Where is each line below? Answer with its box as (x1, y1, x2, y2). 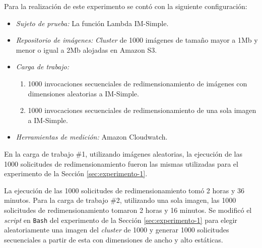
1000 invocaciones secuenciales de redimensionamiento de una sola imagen (28, 105, 256, 115)
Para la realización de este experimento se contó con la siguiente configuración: (4, 1, 247, 11)
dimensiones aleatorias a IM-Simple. (28, 88, 139, 98)
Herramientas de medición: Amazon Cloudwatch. (16, 132, 168, 142)
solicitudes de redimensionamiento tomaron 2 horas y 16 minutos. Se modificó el (4, 204, 252, 215)
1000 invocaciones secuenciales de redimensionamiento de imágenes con (28, 78, 247, 88)
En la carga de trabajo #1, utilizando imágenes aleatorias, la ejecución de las (4, 148, 243, 159)
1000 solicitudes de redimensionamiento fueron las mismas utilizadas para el (4, 158, 238, 169)
